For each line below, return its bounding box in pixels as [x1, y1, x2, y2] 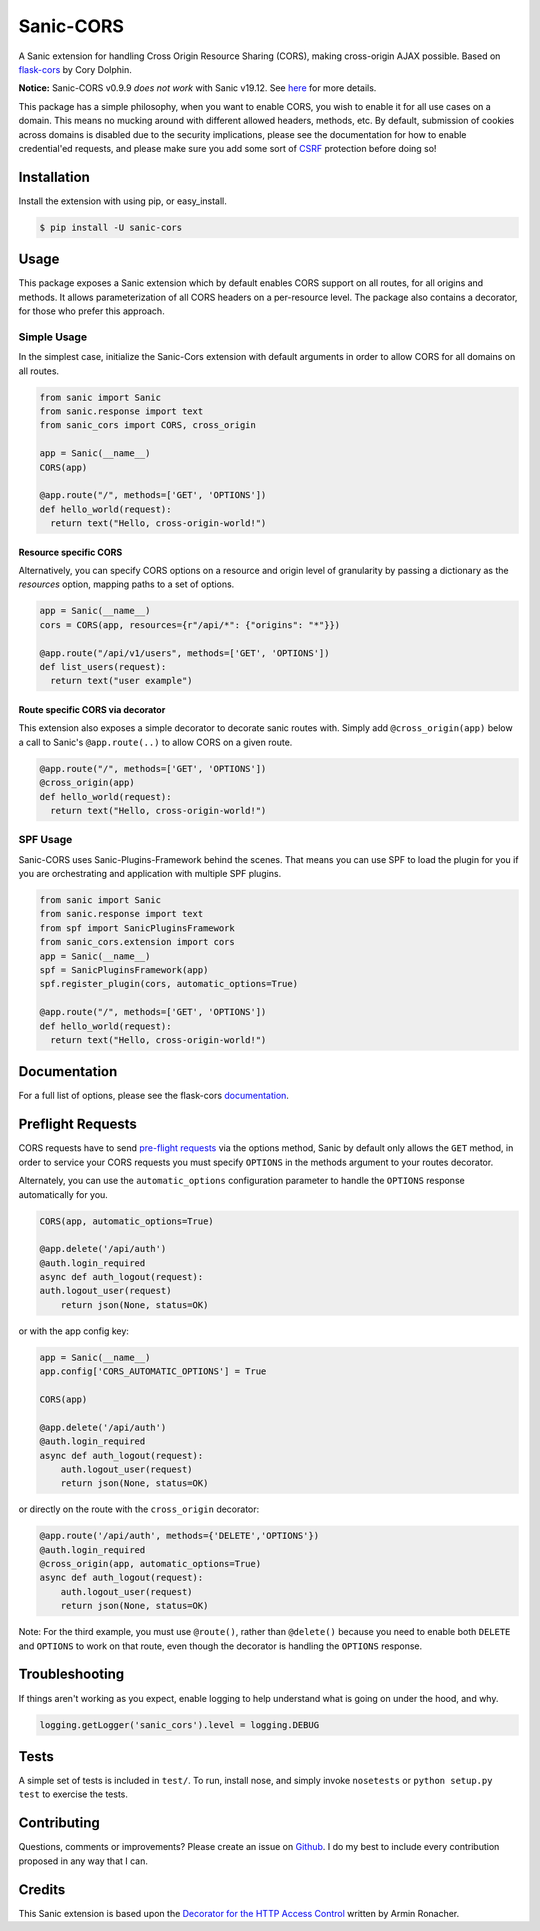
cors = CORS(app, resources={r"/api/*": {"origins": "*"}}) [39, 619, 341, 630]
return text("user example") [50, 675, 194, 687]
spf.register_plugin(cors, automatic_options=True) [39, 978, 299, 990]
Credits [18, 1881, 66, 1898]
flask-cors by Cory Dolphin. [18, 63, 132, 75]
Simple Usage [18, 330, 88, 344]
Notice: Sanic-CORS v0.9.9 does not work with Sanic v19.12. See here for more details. [18, 82, 377, 94]
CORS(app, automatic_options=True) [39, 1215, 214, 1227]
